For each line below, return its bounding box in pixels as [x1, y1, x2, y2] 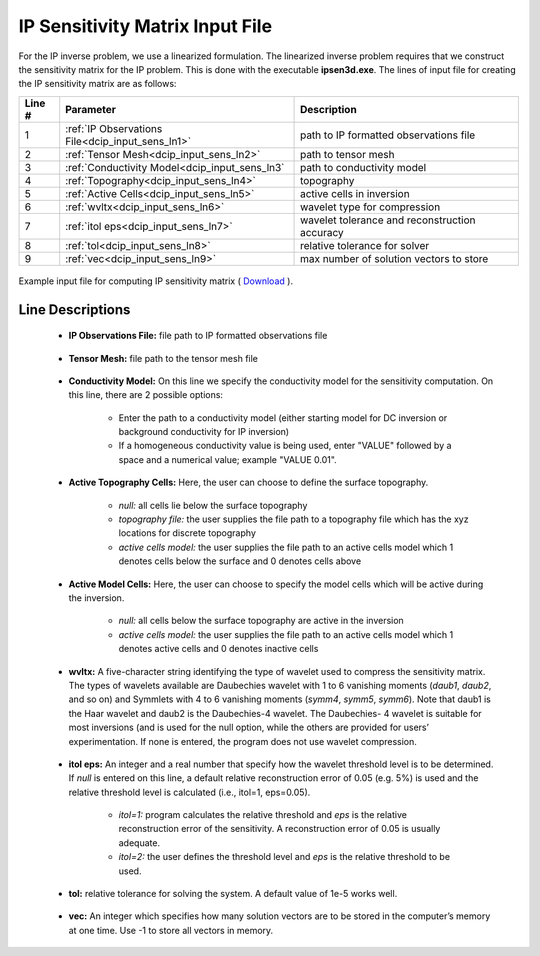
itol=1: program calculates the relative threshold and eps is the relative [118, 809, 407, 821]
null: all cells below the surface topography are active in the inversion [118, 615, 404, 627]
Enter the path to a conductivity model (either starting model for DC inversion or [118, 411, 448, 424]
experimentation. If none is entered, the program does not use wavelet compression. [68, 735, 417, 747]
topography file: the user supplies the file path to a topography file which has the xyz [118, 513, 469, 525]
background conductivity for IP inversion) [118, 426, 290, 438]
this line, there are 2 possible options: [68, 389, 224, 401]
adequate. [118, 836, 160, 849]
